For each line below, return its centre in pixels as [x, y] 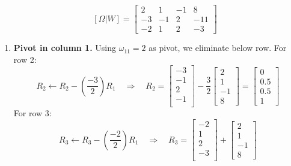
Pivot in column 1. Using [65, 48]
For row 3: [32, 113]
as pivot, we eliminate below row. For [218, 48]
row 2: [25, 59]
